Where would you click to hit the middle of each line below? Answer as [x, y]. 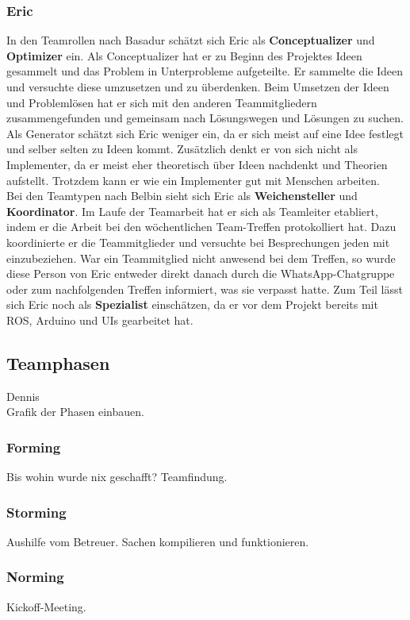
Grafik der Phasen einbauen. [75, 412]
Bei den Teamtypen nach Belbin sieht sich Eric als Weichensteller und [182, 196]
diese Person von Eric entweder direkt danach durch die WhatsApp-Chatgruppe [201, 273]
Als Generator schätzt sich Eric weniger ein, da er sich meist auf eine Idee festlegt [205, 133]
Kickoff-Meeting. [46, 606]
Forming [34, 447]
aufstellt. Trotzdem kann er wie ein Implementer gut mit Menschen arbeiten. [193, 180]
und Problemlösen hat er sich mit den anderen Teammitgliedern [162, 102]
